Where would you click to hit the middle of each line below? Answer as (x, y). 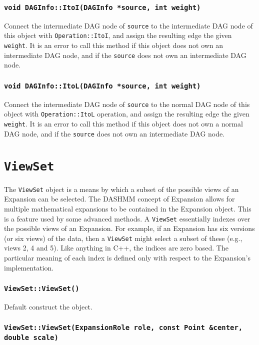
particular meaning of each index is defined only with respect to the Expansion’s (127, 257)
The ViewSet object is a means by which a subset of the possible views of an (121, 189)
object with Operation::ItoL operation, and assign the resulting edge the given (127, 114)
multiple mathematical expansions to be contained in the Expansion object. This (128, 208)
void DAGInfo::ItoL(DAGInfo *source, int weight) (102, 86)
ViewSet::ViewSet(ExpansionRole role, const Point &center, (123, 328)
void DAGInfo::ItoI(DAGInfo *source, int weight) (102, 7)
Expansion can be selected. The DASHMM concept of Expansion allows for (119, 199)
